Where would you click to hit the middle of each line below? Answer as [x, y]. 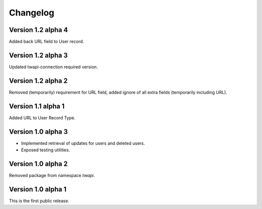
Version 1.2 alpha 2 [38, 81]
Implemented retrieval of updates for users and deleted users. [83, 143]
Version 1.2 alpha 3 [38, 55]
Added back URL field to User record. [47, 42]
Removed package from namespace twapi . [52, 175]
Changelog [32, 13]
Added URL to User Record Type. [42, 118]
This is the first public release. [39, 201]
